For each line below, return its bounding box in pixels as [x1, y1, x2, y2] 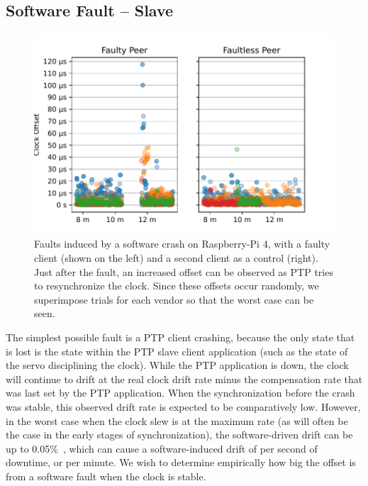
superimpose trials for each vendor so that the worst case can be [34, 292, 314, 306]
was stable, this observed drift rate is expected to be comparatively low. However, [6, 399, 361, 414]
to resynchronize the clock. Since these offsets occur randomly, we [34, 278, 319, 293]
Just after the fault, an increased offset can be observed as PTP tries [34, 264, 333, 279]
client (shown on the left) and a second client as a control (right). [34, 250, 318, 265]
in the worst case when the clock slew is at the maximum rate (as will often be [6, 413, 348, 428]
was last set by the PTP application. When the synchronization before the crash [6, 385, 355, 400]
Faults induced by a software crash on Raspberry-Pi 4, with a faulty [34, 236, 330, 251]
